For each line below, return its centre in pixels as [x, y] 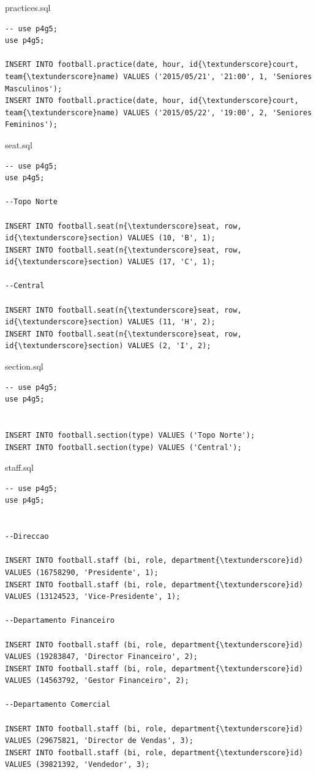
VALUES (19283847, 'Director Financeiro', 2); [101, 657]
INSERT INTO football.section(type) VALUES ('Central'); [123, 447]
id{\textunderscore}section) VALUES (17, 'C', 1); [110, 262]
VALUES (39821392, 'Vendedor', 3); [77, 765]
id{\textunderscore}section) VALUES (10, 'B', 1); [110, 238]
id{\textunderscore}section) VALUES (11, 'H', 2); [110, 322]
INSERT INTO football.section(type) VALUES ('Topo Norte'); [130, 435]
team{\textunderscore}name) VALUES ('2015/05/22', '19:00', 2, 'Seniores [159, 112]
